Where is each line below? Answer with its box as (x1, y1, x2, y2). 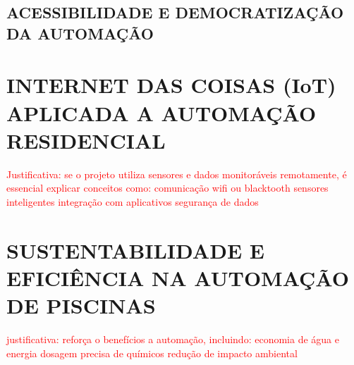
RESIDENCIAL (6, 125, 166, 154)
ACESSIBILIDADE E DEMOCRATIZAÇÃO (6, 1, 344, 23)
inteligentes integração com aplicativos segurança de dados (6, 194, 259, 209)
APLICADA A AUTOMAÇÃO (6, 98, 317, 127)
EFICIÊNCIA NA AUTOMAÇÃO (6, 263, 349, 292)
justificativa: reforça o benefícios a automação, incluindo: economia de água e (6, 331, 339, 346)
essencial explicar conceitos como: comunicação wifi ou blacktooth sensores (6, 180, 329, 195)
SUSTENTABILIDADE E (6, 235, 264, 264)
